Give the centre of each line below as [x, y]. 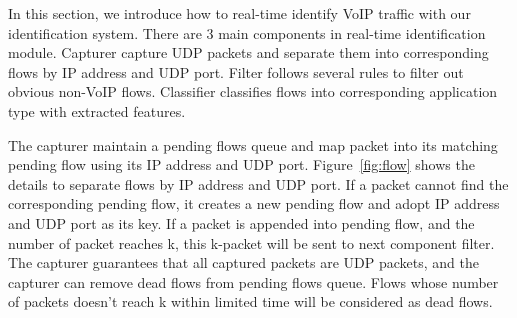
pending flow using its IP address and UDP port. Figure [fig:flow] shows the [241, 164]
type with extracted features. [97, 110]
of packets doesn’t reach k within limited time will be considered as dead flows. [250, 301]
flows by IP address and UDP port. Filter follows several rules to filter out [236, 71]
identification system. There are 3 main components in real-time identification [247, 32]
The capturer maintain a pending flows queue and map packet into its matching [253, 144]
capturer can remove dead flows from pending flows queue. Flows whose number [253, 281]
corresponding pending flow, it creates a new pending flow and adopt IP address [254, 203]
